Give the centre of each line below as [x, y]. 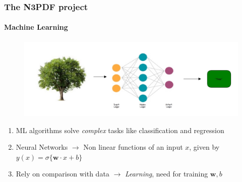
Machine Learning [36, 27]
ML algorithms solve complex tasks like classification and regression [120, 130]
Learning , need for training [166, 174]
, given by [204, 147]
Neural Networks [42, 147]
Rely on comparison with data [63, 174]
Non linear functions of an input [133, 147]
